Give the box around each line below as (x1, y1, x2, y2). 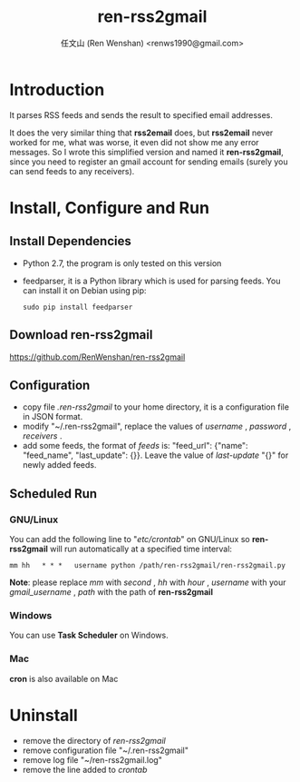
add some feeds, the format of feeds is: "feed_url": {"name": (22, 440, 248, 451)
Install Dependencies (9, 233, 131, 249)
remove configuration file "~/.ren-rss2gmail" (22, 745, 189, 756)
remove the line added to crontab (22, 764, 148, 775)
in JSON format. (22, 411, 83, 422)
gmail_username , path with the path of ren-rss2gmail (9, 587, 213, 597)
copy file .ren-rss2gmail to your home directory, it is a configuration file (22, 401, 290, 412)
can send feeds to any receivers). (9, 165, 135, 176)
